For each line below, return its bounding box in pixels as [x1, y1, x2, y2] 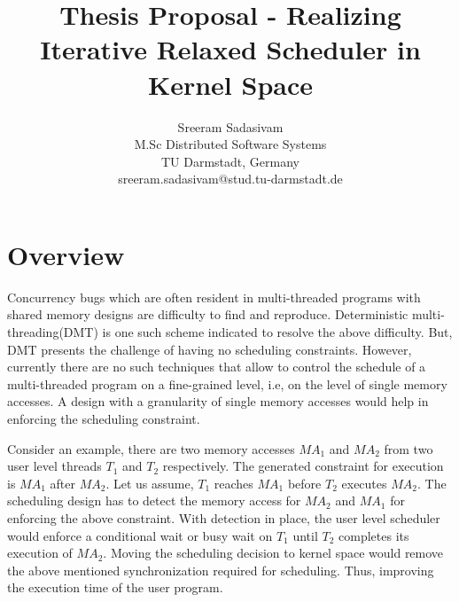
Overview [7, 236, 125, 272]
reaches [214, 473, 253, 492]
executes [341, 473, 387, 492]
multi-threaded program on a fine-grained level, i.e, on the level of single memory [7, 374, 447, 393]
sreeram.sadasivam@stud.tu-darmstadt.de [118, 169, 343, 188]
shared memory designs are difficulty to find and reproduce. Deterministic [7, 305, 408, 324]
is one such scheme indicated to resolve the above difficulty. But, [102, 323, 453, 340]
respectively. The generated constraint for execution [162, 457, 444, 475]
